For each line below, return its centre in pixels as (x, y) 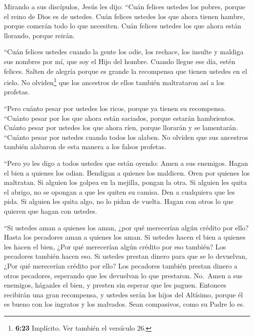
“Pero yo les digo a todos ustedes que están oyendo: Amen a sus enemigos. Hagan (126, 163)
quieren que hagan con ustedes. (51, 211)
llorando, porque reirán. (39, 35)
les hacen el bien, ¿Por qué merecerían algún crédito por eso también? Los (115, 246)
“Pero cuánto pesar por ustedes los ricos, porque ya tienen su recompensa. (115, 108)
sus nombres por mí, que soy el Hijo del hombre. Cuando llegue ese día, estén (120, 61)
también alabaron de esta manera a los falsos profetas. (85, 146)
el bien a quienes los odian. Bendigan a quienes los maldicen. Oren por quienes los (127, 172)
